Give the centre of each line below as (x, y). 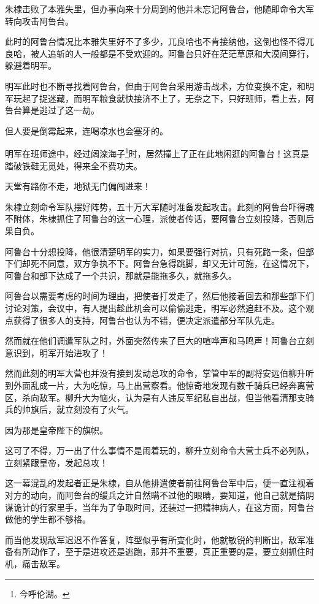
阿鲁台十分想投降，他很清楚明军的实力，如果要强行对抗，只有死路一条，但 (155, 251)
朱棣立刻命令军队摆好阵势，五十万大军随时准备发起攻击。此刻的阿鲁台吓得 (155, 206)
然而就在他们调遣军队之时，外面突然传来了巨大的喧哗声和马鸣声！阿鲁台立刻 (159, 341)
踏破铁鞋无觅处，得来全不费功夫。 (74, 165)
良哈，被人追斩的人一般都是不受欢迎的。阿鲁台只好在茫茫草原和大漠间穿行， (159, 53)
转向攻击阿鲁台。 (39, 21)
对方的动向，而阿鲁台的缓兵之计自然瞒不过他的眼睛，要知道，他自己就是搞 (155, 495)
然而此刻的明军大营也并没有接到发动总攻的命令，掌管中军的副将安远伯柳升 (155, 373)
